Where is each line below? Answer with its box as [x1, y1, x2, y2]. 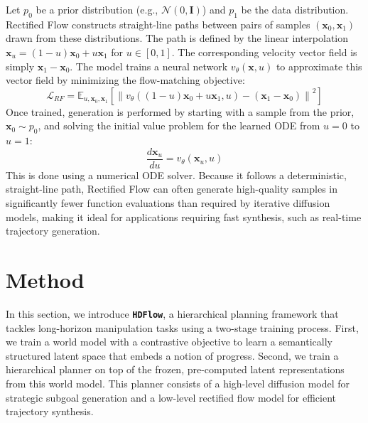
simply [6, 58, 35, 73]
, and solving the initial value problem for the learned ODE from [38, 118, 320, 133]
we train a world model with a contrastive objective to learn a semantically [6, 334, 332, 349]
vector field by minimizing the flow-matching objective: [6, 73, 245, 87]
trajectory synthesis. [6, 404, 94, 419]
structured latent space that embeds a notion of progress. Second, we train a [6, 348, 339, 363]
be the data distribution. [241, 2, 349, 16]
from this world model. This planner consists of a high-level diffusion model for [6, 375, 350, 390]
